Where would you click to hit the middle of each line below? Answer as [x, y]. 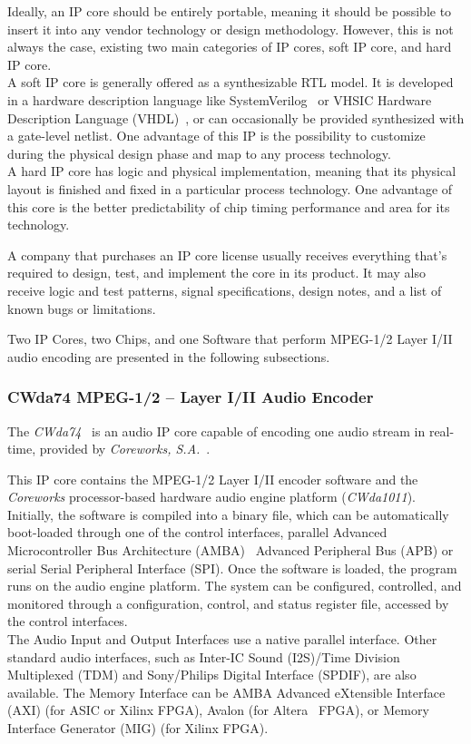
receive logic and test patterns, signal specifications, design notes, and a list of [225, 290]
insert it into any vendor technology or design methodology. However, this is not [231, 29]
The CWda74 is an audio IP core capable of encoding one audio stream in [216, 431]
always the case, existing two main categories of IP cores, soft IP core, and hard [230, 47]
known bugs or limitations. [82, 308]
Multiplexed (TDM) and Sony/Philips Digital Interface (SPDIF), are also [212, 675]
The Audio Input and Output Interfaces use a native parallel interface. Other [222, 639]
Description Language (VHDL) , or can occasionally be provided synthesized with [236, 117]
